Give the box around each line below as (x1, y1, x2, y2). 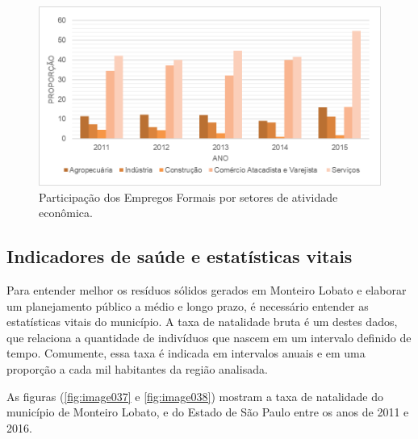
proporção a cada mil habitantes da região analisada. (6, 361, 268, 378)
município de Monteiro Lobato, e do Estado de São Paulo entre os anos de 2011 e (6, 403, 409, 420)
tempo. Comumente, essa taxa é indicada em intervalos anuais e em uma (6, 345, 366, 362)
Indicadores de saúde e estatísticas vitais (6, 244, 353, 269)
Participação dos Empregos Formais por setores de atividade (39, 188, 338, 205)
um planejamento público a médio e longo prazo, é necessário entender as (6, 297, 369, 314)
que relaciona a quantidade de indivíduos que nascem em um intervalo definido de (6, 328, 412, 345)
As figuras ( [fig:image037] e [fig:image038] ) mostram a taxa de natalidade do (6, 387, 383, 404)
